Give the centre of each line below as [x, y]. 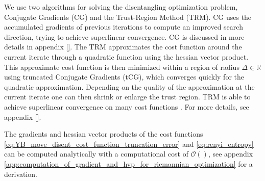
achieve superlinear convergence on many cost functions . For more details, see [127, 106]
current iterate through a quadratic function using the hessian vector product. [126, 56]
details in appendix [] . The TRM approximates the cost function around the [123, 47]
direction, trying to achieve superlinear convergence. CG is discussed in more [124, 36]
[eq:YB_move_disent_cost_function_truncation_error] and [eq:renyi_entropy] [129, 144]
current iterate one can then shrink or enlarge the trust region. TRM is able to [127, 97]
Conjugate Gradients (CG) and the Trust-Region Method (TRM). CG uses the [128, 17]
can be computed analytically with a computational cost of [96, 154]
